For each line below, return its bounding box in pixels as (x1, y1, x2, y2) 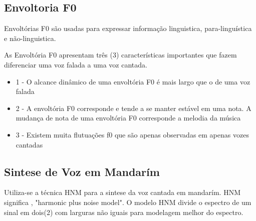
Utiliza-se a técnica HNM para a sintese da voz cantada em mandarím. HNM (4, 187, 240, 197)
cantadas (16, 139, 43, 149)
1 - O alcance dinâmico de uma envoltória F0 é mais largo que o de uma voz (16, 76, 250, 86)
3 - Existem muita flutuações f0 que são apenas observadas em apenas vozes (16, 129, 249, 139)
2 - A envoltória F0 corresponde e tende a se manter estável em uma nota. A (16, 102, 251, 113)
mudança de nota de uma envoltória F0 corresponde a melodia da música (16, 112, 241, 123)
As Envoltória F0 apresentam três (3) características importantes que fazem (4, 49, 237, 60)
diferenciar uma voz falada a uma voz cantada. (4, 59, 147, 69)
